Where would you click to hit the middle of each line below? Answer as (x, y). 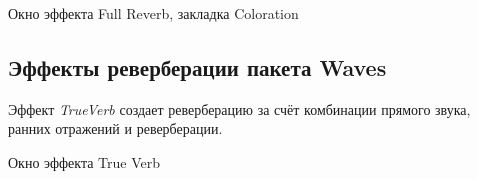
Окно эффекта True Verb (84, 161)
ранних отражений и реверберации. (115, 128)
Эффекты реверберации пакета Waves (197, 66)
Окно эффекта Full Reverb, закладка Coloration (153, 13)
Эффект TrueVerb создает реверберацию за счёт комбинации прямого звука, (239, 108)
